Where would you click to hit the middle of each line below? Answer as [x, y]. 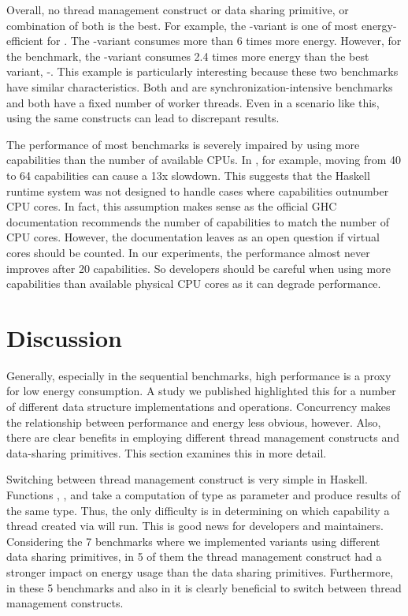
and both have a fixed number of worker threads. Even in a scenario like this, [193, 102]
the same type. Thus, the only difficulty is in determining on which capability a [198, 510]
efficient [25, 41]
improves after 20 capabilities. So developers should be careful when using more [198, 268]
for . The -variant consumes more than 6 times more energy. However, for [224, 41]
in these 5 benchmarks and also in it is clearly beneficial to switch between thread [204, 587]
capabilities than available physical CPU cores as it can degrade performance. [194, 284]
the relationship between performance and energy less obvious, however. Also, [194, 422]
